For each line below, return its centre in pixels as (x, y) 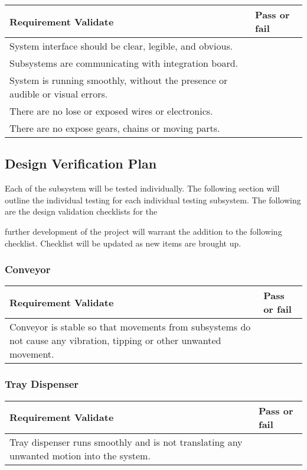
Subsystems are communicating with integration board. (124, 63)
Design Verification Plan (81, 163)
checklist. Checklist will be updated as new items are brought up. (123, 243)
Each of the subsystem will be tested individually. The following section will (142, 188)
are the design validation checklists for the (81, 211)
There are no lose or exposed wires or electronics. (111, 111)
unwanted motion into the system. (80, 455)
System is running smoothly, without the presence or (119, 80)
